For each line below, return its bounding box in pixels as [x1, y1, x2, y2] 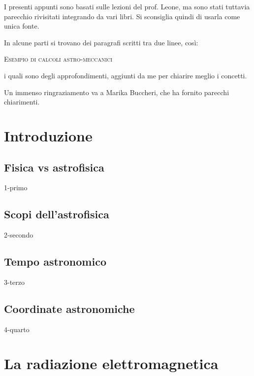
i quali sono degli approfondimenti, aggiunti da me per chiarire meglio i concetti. [4, 70, 247, 80]
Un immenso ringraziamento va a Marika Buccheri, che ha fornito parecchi [4, 87, 229, 97]
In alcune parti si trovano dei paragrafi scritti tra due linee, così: [4, 37, 198, 47]
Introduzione [4, 125, 93, 145]
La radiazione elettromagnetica [4, 353, 219, 373]
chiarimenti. [4, 97, 40, 107]
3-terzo [4, 276, 25, 287]
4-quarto [4, 324, 30, 334]
